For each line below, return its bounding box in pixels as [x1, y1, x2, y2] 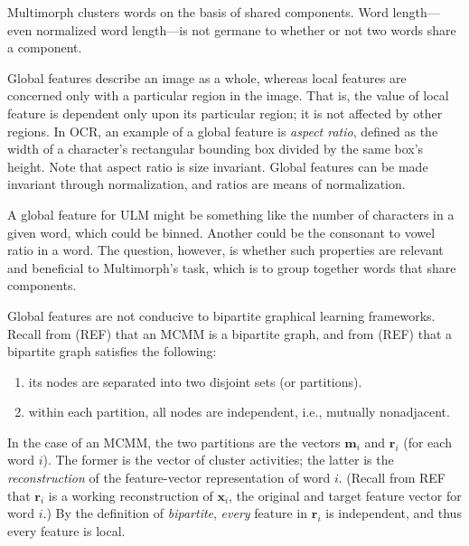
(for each [403, 432, 452, 451]
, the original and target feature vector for [229, 485, 462, 504]
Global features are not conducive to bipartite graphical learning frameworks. [7, 306, 436, 325]
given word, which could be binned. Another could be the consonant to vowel [7, 222, 436, 241]
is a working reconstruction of [48, 485, 213, 504]
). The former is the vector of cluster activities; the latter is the [42, 450, 394, 469]
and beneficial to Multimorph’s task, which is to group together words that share [7, 258, 456, 277]
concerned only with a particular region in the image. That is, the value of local [7, 86, 449, 105]
